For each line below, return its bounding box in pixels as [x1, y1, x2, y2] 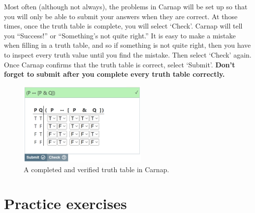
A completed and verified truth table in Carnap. [24, 164, 169, 174]
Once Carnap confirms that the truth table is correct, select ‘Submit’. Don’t [4, 59, 235, 69]
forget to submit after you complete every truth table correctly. [4, 69, 225, 79]
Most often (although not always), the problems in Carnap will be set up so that [4, 1, 248, 11]
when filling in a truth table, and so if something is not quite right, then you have [4, 40, 251, 50]
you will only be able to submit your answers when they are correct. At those [4, 11, 238, 21]
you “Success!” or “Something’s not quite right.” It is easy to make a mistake [4, 30, 236, 40]
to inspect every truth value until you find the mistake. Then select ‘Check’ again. [4, 49, 252, 60]
